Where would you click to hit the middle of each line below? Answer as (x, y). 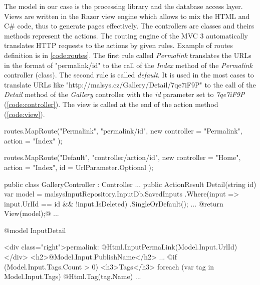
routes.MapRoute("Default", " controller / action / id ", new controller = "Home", (122, 157)
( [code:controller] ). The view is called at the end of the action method (111, 104)
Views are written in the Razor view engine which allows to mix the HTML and (127, 16)
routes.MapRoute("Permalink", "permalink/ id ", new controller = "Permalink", (123, 131)
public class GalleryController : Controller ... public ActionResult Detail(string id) (130, 184)
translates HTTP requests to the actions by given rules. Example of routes (118, 45)
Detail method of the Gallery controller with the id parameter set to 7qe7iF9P (124, 94)
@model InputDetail (35, 230)
